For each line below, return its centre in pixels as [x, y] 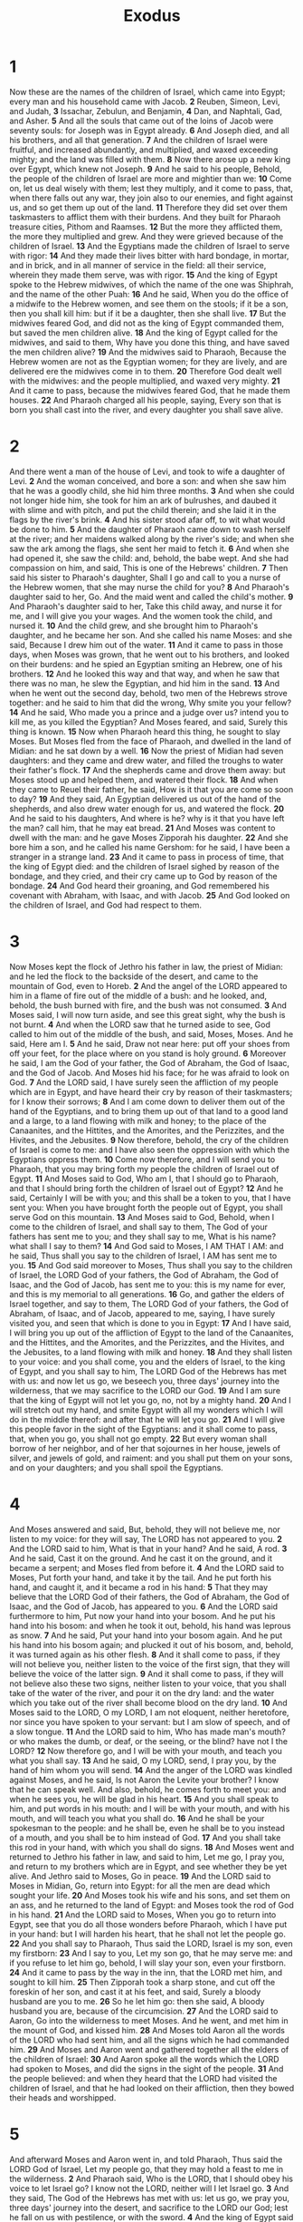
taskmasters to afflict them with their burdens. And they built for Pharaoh [145, 217]
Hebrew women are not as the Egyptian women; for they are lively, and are [148, 361]
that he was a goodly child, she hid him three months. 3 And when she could [152, 490]
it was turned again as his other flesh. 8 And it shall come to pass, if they [145, 1654]
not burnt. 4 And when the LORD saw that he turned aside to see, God [140, 1024]
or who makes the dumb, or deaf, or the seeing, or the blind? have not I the [148, 1741]
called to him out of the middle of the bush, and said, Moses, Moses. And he [151, 1033]
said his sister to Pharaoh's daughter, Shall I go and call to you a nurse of [145, 577]
